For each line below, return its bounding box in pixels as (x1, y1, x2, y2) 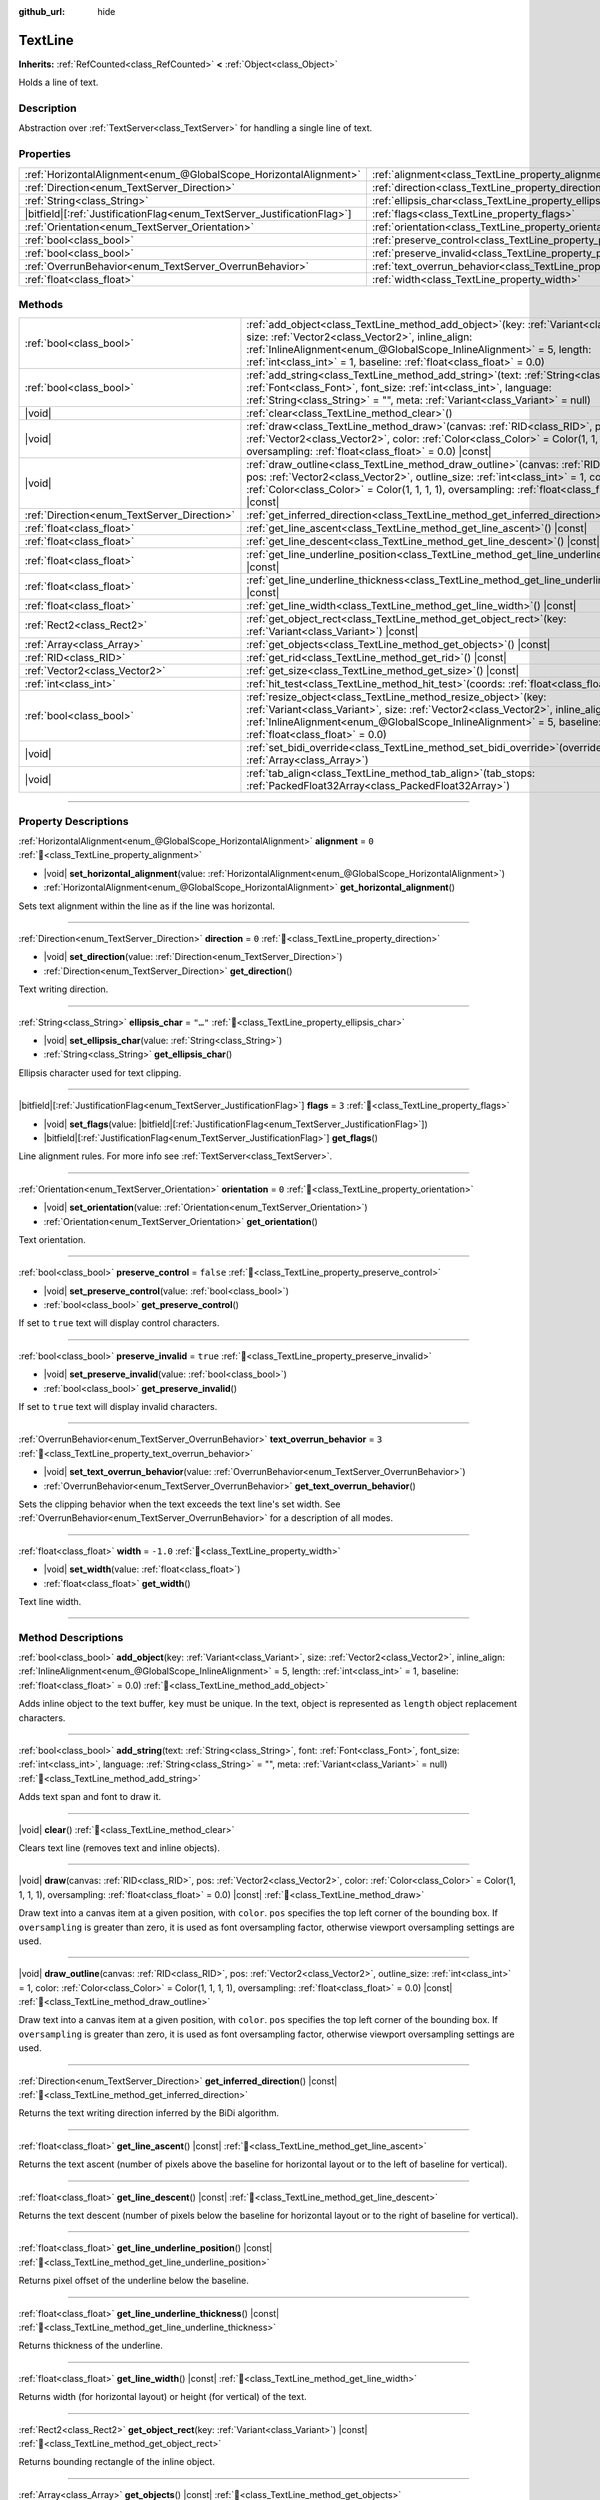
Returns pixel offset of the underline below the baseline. (18, 2275, 250, 2287)
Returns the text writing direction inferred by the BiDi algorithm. (18, 2107, 280, 2119)
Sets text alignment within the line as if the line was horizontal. (18, 900, 275, 912)
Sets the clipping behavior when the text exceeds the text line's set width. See (18, 1498, 341, 1510)
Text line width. (18, 1595, 82, 1607)
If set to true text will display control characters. (18, 1317, 220, 1329)
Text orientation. (18, 1233, 87, 1245)
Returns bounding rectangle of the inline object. (18, 2456, 215, 2468)
